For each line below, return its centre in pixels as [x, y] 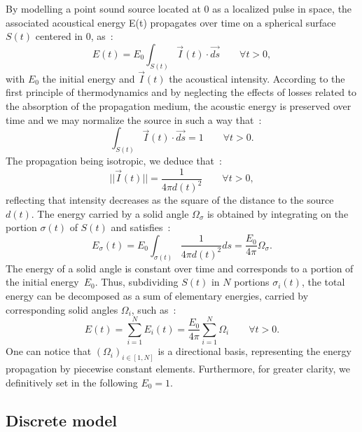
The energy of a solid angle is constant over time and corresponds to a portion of [180, 268]
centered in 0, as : [74, 36]
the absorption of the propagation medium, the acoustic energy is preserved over [179, 106]
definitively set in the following [72, 382]
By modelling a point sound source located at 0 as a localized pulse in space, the [179, 8]
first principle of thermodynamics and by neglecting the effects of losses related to [181, 92]
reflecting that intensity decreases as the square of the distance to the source [170, 200]
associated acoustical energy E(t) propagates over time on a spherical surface [171, 22]
